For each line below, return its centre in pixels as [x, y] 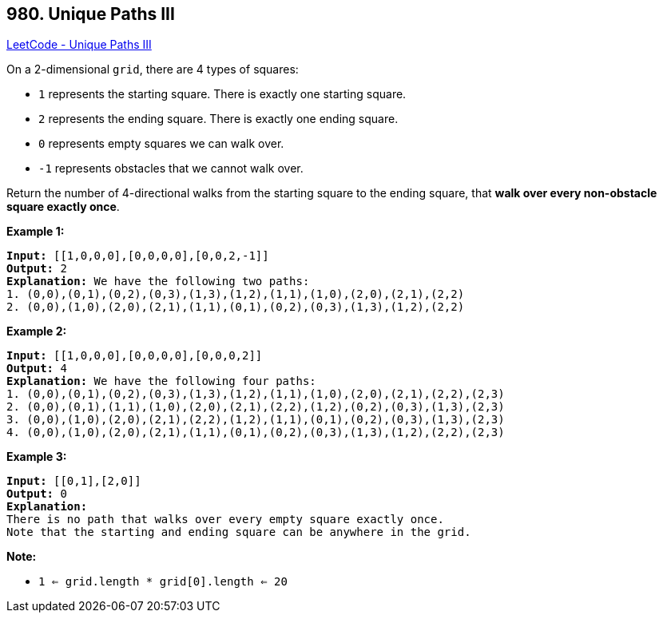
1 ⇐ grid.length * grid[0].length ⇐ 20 [163, 582]
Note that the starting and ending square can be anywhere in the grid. [239, 532]
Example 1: [36, 232]
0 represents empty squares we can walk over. [161, 144]
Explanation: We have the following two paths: [158, 282]
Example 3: [37, 457]
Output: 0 [37, 494]
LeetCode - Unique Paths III [79, 45]
